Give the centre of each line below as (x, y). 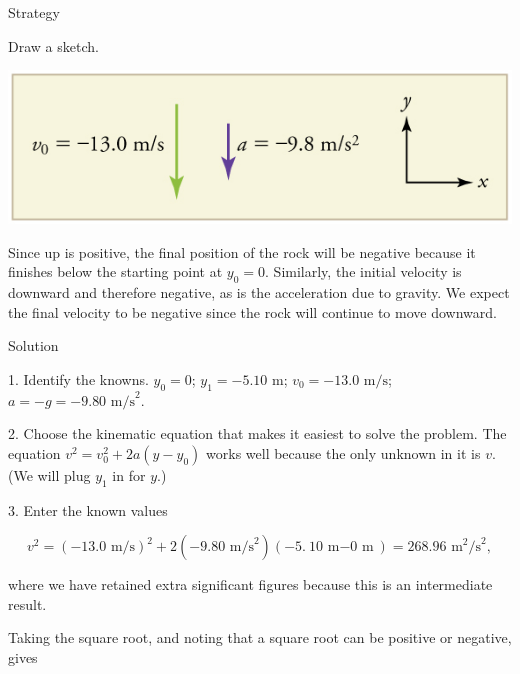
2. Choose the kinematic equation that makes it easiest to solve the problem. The (257, 433)
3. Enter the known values (88, 509)
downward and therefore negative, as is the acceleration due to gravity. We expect (259, 292)
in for (129, 474)
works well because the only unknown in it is (343, 452)
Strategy (34, 12)
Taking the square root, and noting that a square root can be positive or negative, (260, 637)
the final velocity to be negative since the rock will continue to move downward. (252, 311)
